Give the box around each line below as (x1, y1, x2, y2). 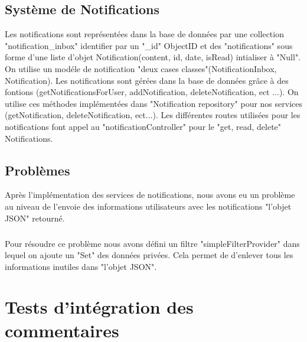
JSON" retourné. (5, 211, 65, 224)
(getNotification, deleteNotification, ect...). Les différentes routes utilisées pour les (5, 109, 301, 121)
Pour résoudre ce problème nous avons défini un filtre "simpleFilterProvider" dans (5, 237, 300, 249)
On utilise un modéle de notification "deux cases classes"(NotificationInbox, (5, 62, 277, 74)
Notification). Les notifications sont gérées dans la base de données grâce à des (5, 74, 289, 86)
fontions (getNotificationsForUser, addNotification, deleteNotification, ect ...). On (5, 86, 299, 98)
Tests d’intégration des (5, 295, 194, 319)
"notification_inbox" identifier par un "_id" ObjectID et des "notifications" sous (5, 39, 293, 51)
